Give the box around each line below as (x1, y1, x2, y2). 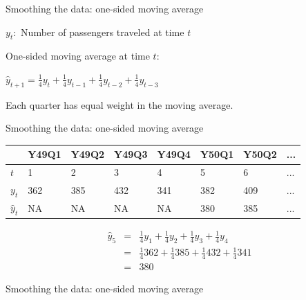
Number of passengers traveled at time (21, 24, 184, 39)
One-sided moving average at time (6, 48, 150, 63)
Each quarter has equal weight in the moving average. (6, 97, 233, 112)
